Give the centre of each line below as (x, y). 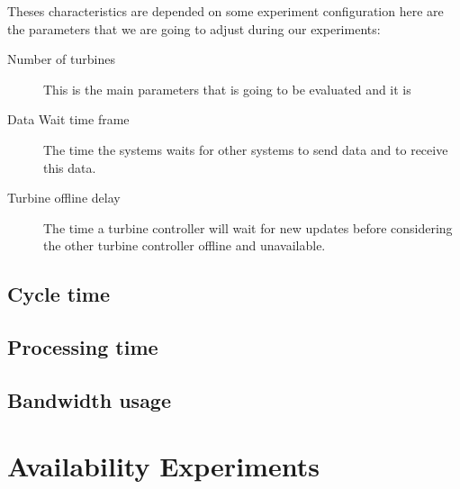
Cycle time (59, 294)
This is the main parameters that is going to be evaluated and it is (227, 89)
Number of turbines (61, 59)
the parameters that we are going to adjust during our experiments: (194, 28)
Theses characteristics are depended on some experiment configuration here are (225, 11)
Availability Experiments (163, 466)
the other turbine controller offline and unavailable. (185, 245)
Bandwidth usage (90, 399)
